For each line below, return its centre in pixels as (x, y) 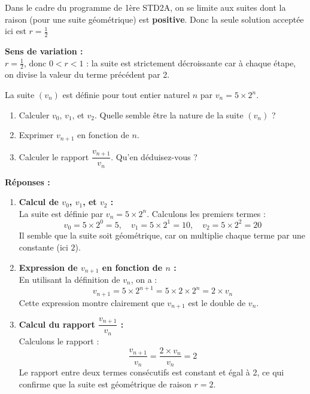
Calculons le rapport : (59, 340)
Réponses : (28, 181)
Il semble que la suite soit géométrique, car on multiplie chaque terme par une (162, 235)
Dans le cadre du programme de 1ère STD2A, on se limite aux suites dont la (145, 7)
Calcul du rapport (57, 324)
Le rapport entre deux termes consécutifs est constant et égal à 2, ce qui (151, 372)
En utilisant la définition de (69, 279)
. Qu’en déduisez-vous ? (154, 156)
